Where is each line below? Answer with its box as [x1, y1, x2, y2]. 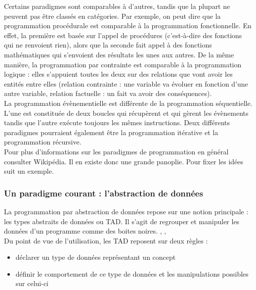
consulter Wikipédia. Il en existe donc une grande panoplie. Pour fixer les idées [4, 156, 244, 166]
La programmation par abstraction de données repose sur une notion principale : [4, 206, 249, 216]
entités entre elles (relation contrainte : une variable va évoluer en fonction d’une [4, 78, 248, 89]
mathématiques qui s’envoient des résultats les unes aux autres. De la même [4, 49, 234, 59]
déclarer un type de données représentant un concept [15, 252, 176, 262]
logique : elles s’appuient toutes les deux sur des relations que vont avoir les [4, 69, 233, 79]
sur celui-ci [15, 278, 49, 289]
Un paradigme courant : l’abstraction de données [4, 187, 203, 199]
